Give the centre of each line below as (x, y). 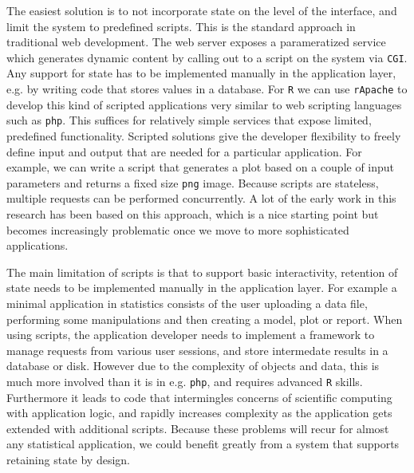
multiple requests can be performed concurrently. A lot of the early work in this (201, 198)
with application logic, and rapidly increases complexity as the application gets (199, 413)
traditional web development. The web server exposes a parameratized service (196, 42)
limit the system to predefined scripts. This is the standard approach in (181, 26)
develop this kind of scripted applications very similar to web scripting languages (204, 104)
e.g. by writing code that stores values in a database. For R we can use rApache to (207, 89)
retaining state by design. (68, 459)
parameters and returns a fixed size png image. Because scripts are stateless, (193, 182)
